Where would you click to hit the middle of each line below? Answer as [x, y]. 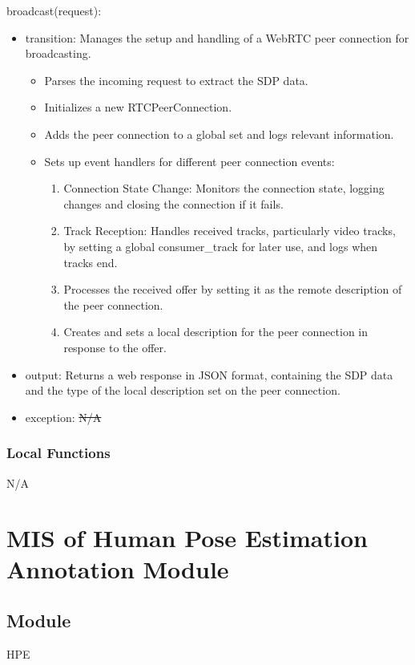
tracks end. [91, 262]
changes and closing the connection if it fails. [173, 203]
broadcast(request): [54, 10]
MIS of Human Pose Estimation [187, 538]
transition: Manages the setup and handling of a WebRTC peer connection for [217, 37]
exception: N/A [63, 417]
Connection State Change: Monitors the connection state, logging [224, 188]
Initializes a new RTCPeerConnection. [138, 107]
